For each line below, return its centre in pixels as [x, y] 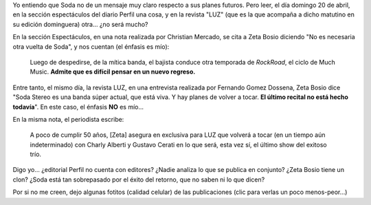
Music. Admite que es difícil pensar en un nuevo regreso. [113, 72]
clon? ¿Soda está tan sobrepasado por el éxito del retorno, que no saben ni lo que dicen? [139, 180]
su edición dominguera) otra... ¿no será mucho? [80, 24]
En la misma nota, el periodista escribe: [68, 119]
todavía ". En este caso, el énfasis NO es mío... [78, 107]
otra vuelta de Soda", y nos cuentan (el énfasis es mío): [91, 46]
